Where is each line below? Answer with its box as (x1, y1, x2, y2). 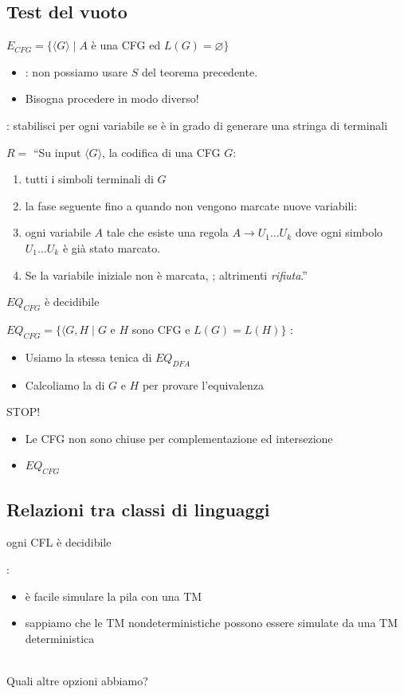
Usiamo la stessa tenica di (25, 348, 152, 365)
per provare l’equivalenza (142, 376, 265, 393)
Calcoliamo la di (25, 376, 105, 393)
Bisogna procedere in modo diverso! (25, 90, 199, 107)
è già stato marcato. (62, 239, 161, 256)
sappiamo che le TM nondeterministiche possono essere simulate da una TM (25, 614, 398, 631)
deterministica (25, 629, 95, 646)
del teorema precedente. (141, 63, 258, 80)
